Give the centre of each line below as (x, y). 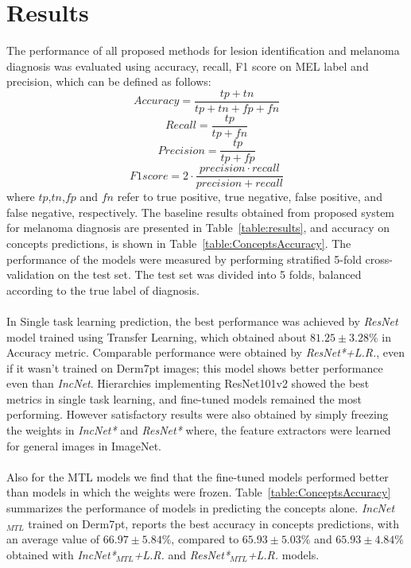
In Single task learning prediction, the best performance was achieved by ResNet (202, 321)
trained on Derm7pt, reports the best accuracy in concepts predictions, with (213, 523)
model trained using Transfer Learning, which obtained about (157, 336)
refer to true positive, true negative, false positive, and (250, 197)
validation (31, 274)
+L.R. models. (283, 554)
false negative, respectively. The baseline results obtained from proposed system (201, 212)
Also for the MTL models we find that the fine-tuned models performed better (198, 476)
